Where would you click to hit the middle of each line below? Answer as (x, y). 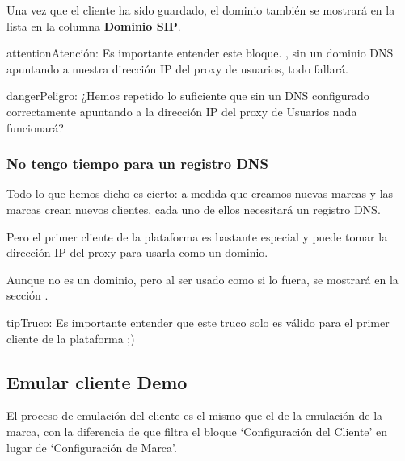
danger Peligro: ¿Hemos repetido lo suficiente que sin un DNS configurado (188, 96)
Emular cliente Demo (97, 381)
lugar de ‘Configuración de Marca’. (92, 447)
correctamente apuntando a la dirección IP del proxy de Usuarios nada (182, 111)
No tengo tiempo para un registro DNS (138, 163)
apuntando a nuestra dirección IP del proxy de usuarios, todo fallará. (178, 68)
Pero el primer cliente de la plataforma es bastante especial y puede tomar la (197, 236)
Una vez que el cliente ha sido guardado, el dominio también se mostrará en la (201, 10)
